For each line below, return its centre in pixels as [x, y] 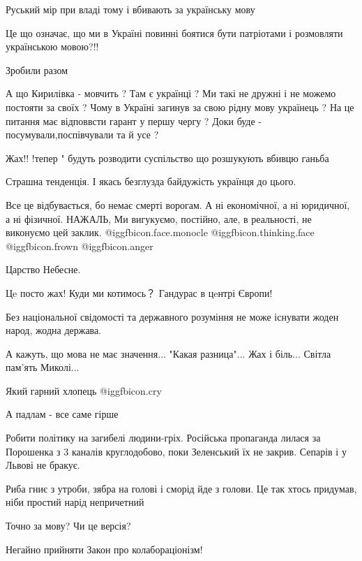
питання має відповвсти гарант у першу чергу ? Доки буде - [134, 121]
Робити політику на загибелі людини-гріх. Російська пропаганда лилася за [163, 438]
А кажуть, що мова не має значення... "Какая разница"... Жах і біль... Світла [168, 353]
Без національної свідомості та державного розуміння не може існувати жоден [172, 316]
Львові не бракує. [43, 465]
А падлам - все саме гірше [62, 414]
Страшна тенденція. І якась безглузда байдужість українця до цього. [151, 181]
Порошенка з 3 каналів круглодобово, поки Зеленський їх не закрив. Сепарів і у [176, 451]
